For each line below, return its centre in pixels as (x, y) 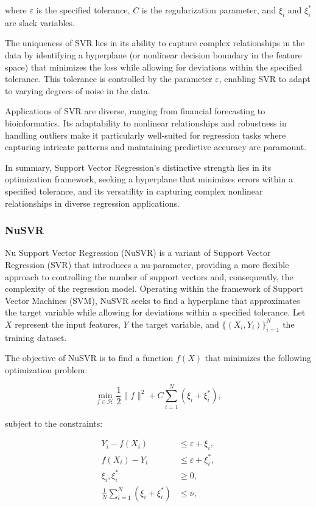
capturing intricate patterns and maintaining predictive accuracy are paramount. (156, 147)
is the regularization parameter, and (209, 10)
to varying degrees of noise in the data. (78, 90)
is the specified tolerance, (83, 10)
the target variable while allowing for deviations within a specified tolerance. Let (155, 312)
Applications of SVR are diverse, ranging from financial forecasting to (135, 111)
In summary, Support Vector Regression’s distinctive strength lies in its (138, 167)
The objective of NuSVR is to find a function (89, 358)
